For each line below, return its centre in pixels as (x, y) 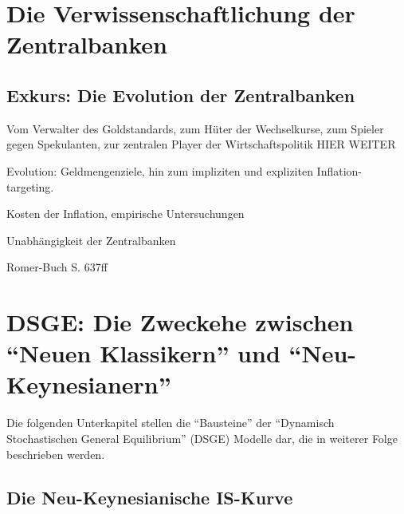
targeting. (30, 186)
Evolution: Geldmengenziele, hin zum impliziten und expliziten (160, 170)
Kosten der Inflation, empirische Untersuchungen (126, 214)
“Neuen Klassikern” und (143, 353)
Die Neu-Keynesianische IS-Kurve (150, 497)
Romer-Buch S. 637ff (57, 267)
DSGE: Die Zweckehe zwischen (180, 322)
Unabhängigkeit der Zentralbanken (91, 240)
